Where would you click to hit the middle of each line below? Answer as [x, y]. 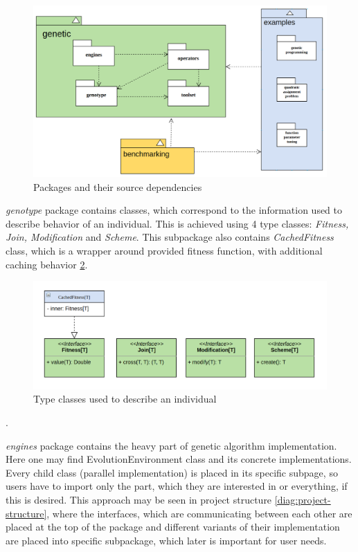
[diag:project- [303, 499]
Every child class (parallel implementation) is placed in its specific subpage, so [172, 472]
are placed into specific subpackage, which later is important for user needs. [166, 540]
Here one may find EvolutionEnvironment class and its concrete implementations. [179, 459]
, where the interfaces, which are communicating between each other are [199, 513]
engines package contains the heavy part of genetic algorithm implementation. [171, 445]
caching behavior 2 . [47, 264]
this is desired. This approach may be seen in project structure [139, 499]
